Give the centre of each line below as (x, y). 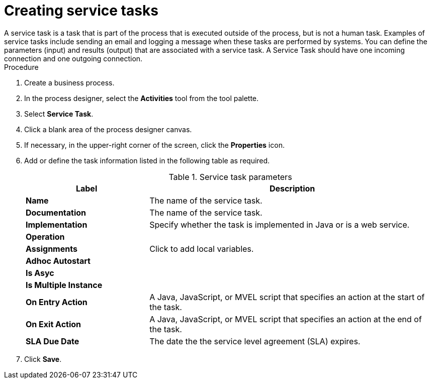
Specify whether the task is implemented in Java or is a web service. (280, 224)
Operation (45, 236)
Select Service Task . (59, 114)
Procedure (21, 67)
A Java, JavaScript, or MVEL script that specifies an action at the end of (286, 319)
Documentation (56, 212)
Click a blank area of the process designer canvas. (108, 129)
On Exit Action (54, 324)
